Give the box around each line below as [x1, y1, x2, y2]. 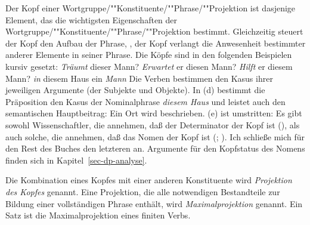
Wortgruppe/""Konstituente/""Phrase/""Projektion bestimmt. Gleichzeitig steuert [5, 25, 303, 38]
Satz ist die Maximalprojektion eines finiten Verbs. [5, 209, 191, 221]
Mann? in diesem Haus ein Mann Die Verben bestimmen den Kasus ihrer [5, 72, 273, 84]
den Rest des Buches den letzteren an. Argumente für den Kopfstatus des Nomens [5, 142, 305, 155]
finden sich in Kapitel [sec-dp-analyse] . [5, 153, 147, 166]
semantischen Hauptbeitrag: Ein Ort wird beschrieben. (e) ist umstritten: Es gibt [5, 107, 302, 119]
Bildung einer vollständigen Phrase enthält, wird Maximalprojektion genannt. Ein [5, 197, 303, 209]
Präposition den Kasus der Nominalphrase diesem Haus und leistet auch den [5, 95, 286, 107]
